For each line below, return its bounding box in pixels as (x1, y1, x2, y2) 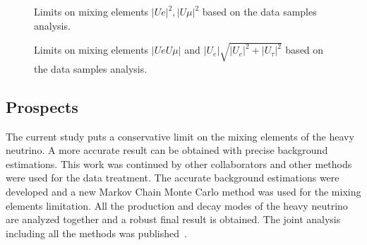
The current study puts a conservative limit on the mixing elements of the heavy (6, 129, 354, 143)
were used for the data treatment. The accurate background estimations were (6, 170, 339, 185)
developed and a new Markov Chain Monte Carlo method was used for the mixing (6, 184, 361, 198)
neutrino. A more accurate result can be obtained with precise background (6, 143, 328, 157)
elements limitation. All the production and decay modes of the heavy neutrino (6, 198, 348, 213)
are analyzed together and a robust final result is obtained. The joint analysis (6, 212, 341, 227)
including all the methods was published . (6, 225, 187, 240)
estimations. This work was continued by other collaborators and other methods (6, 156, 352, 171)
